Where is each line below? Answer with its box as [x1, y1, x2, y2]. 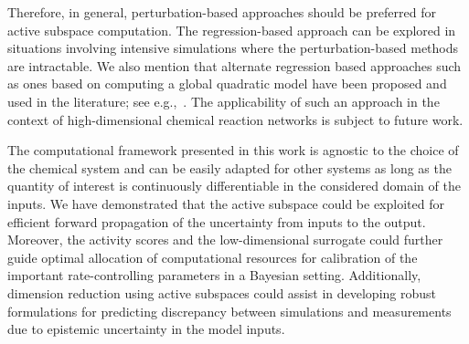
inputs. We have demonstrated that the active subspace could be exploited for [7, 193, 444, 213]
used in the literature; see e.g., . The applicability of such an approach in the [7, 91, 440, 110]
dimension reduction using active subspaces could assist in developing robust [7, 283, 436, 302]
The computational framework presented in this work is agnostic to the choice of [7, 141, 459, 160]
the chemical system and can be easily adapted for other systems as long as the [7, 158, 452, 177]
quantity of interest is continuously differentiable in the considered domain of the [7, 176, 461, 195]
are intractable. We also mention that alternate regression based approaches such [7, 56, 462, 75]
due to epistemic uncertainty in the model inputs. [7, 319, 285, 339]
